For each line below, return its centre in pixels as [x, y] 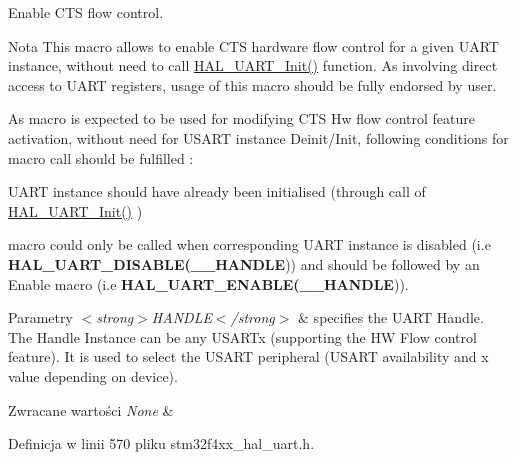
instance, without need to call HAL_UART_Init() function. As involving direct [253, 65]
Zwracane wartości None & [91, 409]
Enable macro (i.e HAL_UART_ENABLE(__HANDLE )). [208, 283]
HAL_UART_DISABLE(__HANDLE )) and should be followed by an [244, 263]
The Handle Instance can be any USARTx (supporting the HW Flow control [242, 336]
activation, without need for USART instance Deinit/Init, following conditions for [258, 137]
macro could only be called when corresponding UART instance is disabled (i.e [249, 244]
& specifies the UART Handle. [391, 317]
